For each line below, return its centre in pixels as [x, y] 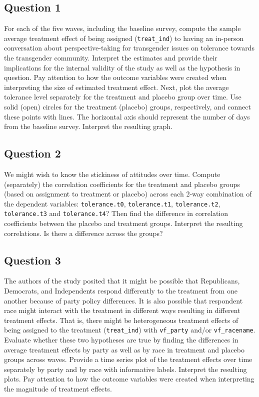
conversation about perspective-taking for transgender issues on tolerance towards [129, 48]
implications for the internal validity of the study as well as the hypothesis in [122, 67]
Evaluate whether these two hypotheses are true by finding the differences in [121, 340]
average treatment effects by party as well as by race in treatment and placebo [124, 349]
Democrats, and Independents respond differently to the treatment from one [121, 291]
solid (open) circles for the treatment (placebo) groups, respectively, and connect [128, 107]
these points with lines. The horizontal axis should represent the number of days [127, 116]
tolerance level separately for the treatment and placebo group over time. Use [123, 97]
